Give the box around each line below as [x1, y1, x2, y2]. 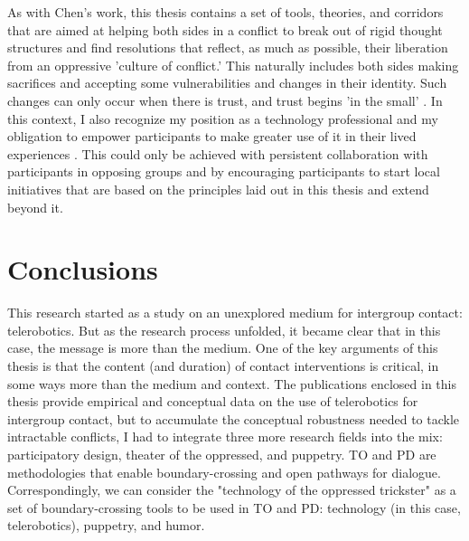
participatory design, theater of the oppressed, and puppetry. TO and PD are [7, 445, 436, 463]
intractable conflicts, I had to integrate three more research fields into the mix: [7, 427, 443, 446]
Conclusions [7, 251, 158, 288]
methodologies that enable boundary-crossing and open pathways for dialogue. [7, 462, 441, 481]
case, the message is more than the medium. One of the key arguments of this [7, 338, 438, 357]
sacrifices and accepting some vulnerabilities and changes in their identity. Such [7, 73, 447, 92]
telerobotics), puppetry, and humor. [7, 516, 205, 535]
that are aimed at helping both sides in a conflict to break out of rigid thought [7, 20, 443, 39]
